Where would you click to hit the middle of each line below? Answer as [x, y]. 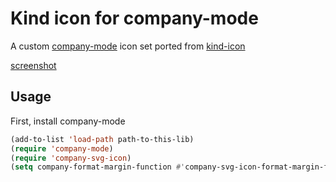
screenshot [33, 65]
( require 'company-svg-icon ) [71, 158]
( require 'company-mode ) [62, 148]
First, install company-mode [68, 121]
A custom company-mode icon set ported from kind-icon [128, 46]
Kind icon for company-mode [134, 18]
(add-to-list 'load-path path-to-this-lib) [102, 139]
